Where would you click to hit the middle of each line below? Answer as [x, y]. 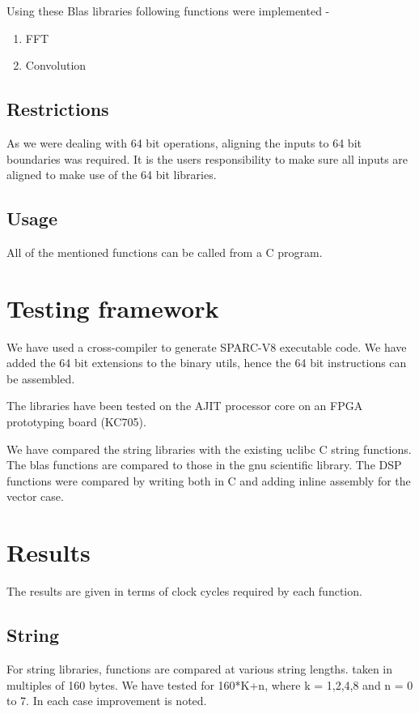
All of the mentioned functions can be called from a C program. [165, 252]
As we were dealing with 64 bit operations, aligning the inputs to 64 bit [184, 142]
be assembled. [41, 378]
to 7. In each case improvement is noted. [107, 701]
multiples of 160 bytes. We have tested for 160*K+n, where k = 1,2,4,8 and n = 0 [210, 684]
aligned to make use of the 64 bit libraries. [112, 175]
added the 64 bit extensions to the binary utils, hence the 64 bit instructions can [207, 363]
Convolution [56, 65]
